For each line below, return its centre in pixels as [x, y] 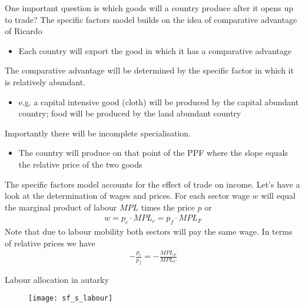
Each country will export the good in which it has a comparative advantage [155, 50]
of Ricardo [24, 31]
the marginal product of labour [61, 207]
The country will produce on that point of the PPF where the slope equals [153, 153]
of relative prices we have [50, 243]
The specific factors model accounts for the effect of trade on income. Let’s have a [152, 184]
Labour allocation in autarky [57, 279]
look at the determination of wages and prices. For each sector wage [127, 196]
